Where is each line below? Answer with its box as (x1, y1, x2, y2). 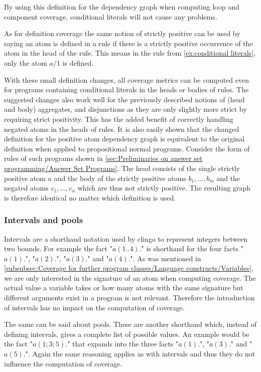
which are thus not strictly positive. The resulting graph (77, 182, 250, 193)
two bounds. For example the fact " (4, 243, 112, 254)
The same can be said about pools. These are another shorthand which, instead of (4, 319, 257, 329)
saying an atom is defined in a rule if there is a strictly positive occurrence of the (4, 38, 253, 48)
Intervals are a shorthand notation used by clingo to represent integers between (4, 233, 248, 244)
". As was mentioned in (130, 253, 201, 263)
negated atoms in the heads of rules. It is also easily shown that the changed (4, 123, 239, 134)
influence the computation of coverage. (4, 358, 122, 368)
